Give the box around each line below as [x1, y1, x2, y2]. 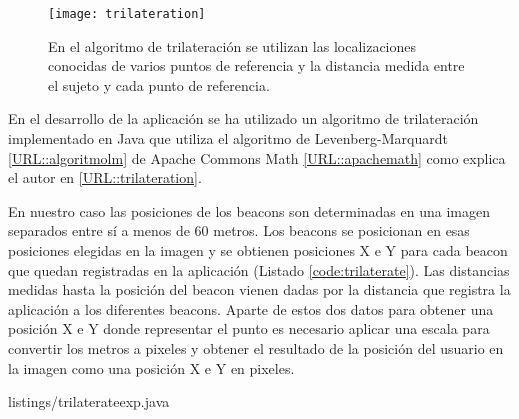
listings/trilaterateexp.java [8, 391, 170, 412]
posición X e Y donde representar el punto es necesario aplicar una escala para [8, 318, 490, 339]
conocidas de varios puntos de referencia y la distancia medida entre [48, 55, 465, 76]
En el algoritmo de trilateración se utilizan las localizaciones [48, 35, 417, 56]
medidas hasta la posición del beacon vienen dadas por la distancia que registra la [8, 279, 511, 300]
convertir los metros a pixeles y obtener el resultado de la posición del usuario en [8, 337, 504, 358]
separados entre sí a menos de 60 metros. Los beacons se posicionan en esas [8, 220, 470, 241]
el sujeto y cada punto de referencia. [48, 74, 270, 95]
